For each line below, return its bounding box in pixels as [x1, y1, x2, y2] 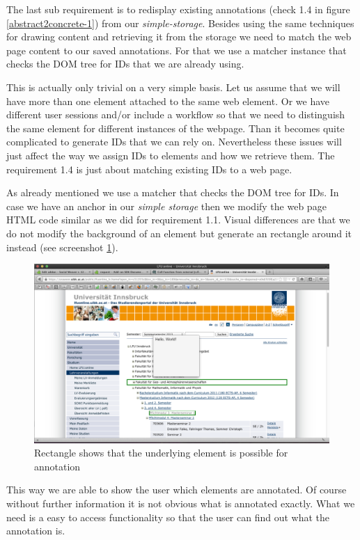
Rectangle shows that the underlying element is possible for [34, 445, 288, 460]
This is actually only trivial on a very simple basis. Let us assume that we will [6, 79, 341, 94]
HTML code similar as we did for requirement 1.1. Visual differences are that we [6, 212, 350, 227]
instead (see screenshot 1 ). [6, 239, 118, 254]
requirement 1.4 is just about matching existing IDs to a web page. [6, 161, 292, 176]
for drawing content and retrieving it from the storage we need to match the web [6, 29, 352, 44]
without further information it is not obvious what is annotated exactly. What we [6, 496, 355, 511]
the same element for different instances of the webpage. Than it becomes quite [6, 120, 345, 135]
